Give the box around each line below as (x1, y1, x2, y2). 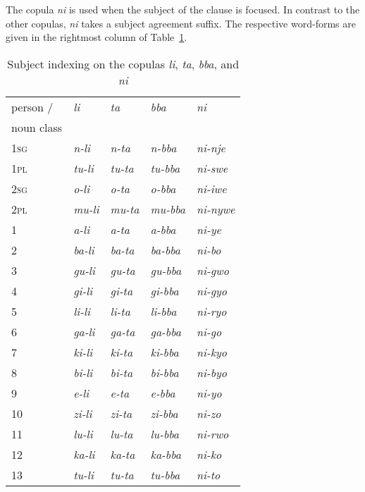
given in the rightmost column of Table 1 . (6, 30, 187, 44)
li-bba (150, 302, 177, 319)
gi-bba (150, 282, 179, 299)
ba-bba (150, 241, 181, 258)
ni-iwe (197, 180, 227, 197)
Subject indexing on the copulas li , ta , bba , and (7, 55, 240, 72)
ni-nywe (197, 200, 235, 217)
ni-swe (197, 159, 228, 176)
